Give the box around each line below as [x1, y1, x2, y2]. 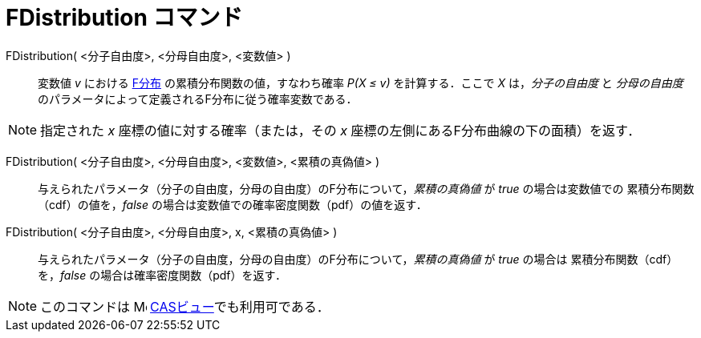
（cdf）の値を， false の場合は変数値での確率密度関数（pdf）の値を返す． [38, 197, 427, 211]
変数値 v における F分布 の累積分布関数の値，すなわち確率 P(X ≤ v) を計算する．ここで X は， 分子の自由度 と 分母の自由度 [38, 75, 683, 90]
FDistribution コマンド [6, 4, 243, 31]
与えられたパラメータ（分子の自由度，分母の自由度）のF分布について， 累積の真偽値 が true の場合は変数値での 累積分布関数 [38, 181, 695, 195]
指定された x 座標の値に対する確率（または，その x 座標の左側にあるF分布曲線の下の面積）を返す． [40, 122, 641, 139]
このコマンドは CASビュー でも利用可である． [40, 298, 330, 315]
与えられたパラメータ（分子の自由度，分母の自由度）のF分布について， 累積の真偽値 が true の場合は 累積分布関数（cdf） [38, 251, 679, 266]
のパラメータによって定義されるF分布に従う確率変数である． [38, 91, 358, 106]
